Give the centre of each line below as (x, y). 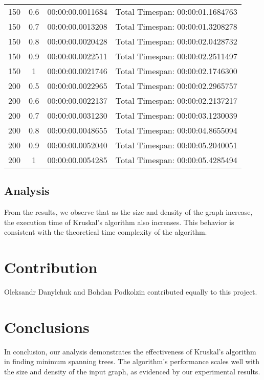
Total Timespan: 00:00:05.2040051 (176, 145)
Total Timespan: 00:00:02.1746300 (176, 71)
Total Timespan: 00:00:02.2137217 (176, 100)
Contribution (51, 267)
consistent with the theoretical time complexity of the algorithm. (106, 232)
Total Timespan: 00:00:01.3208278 (176, 26)
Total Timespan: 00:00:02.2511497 (176, 56)
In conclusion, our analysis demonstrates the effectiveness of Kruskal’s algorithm (130, 351)
